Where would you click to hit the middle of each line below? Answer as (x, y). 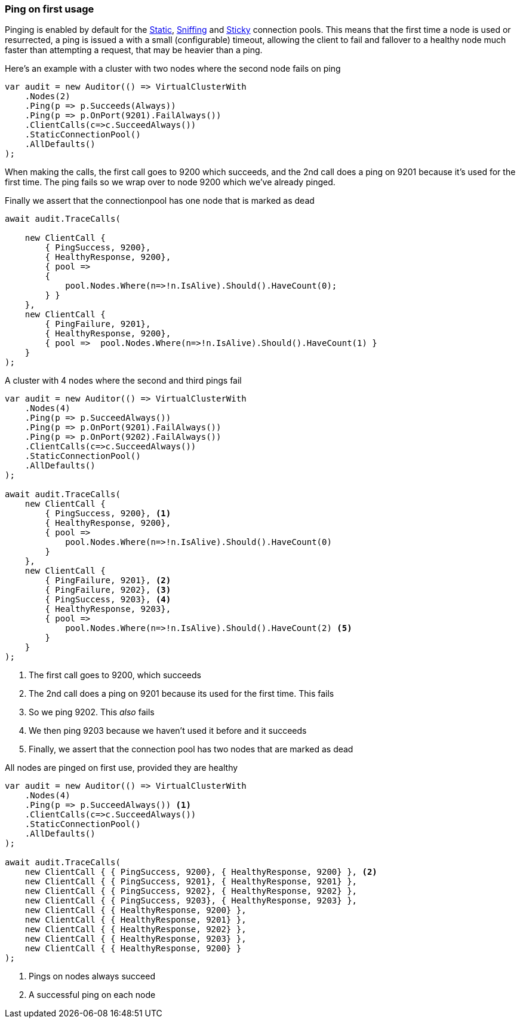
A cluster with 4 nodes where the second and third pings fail (123, 381)
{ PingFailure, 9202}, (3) (108, 590)
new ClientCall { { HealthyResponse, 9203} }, (136, 939)
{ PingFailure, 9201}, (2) (108, 581)
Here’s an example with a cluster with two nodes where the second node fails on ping (173, 69)
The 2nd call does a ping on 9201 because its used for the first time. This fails (181, 694)
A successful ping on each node (92, 995)
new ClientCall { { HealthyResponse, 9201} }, (136, 920)
